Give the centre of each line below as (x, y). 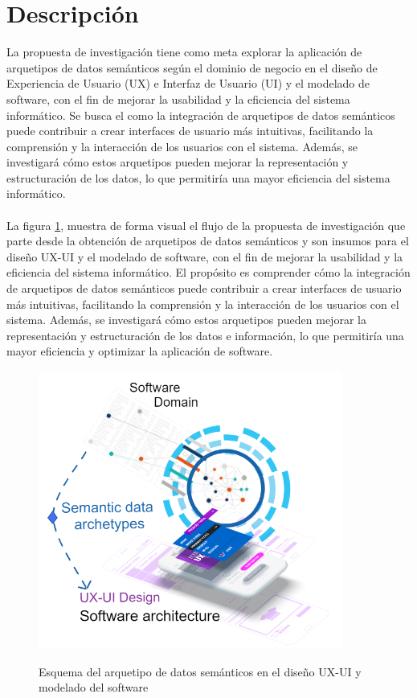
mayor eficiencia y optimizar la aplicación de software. (140, 351)
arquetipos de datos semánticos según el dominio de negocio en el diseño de (192, 67)
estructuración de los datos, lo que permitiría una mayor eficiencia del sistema (198, 177)
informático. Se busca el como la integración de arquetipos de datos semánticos (201, 115)
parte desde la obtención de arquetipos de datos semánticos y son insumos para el (208, 241)
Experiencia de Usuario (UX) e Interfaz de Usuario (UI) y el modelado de (188, 83)
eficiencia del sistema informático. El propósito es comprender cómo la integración (208, 272)
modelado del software (94, 687)
